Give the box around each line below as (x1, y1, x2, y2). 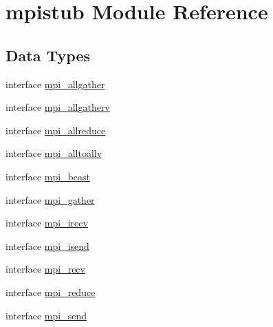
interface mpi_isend (6, 238, 89, 253)
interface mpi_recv (6, 262, 85, 276)
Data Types (6, 44, 90, 65)
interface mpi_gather (6, 192, 95, 207)
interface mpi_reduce (6, 284, 96, 299)
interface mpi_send (6, 308, 87, 322)
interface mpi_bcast (6, 169, 91, 183)
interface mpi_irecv (6, 215, 88, 230)
